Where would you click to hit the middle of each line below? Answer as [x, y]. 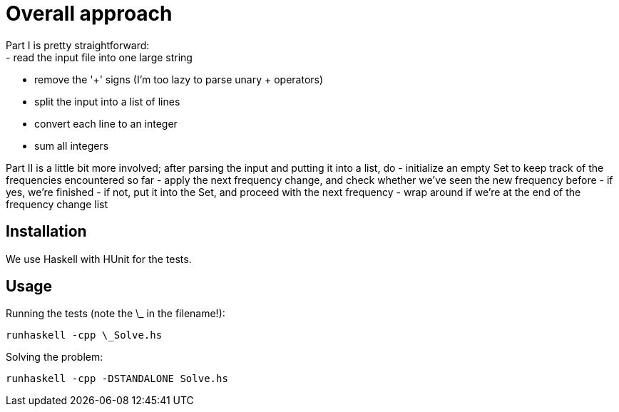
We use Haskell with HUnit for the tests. [99, 259]
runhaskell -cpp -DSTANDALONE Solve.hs [117, 379]
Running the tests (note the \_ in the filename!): [116, 314]
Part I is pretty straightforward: [78, 45]
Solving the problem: [55, 357]
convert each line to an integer [106, 123]
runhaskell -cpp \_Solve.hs [84, 335]
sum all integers [72, 145]
